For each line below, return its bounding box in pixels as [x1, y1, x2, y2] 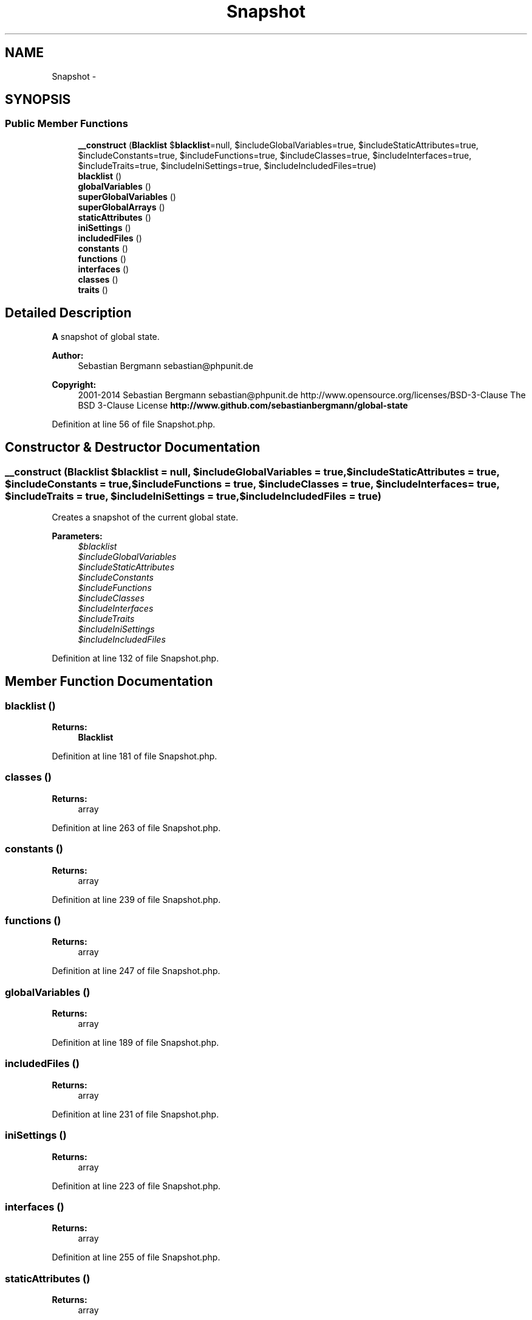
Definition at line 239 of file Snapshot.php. [52, 894, 221, 905]
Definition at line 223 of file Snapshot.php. [52, 1180, 221, 1191]
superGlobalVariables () [78, 191, 176, 202]
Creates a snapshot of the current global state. [52, 511, 239, 522]
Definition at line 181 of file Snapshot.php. [52, 751, 217, 762]
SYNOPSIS [5, 92, 71, 108]
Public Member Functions [5, 117, 128, 130]
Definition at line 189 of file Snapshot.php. [52, 1037, 219, 1048]
